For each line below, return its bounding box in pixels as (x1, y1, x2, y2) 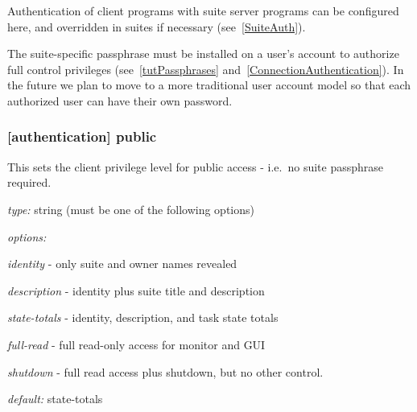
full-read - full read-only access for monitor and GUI (7, 336, 266, 352)
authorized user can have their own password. (7, 92, 233, 109)
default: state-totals (7, 390, 103, 407)
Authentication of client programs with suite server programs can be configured (7, 2, 399, 19)
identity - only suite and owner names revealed (7, 255, 237, 272)
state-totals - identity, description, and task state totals (7, 309, 279, 326)
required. (7, 174, 52, 191)
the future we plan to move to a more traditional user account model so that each (7, 76, 411, 93)
